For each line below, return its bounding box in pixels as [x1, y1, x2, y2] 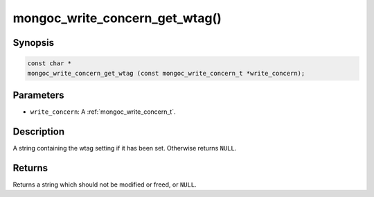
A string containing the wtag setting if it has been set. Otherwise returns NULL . [12, 144, 237, 152]
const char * [27, 60, 72, 67]
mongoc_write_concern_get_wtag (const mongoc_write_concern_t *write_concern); [27, 69, 305, 77]
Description [12, 126, 65, 137]
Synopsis [12, 37, 55, 49]
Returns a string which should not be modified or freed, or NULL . [12, 180, 197, 189]
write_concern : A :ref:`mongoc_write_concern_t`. [30, 108, 176, 116]
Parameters [12, 89, 64, 101]
